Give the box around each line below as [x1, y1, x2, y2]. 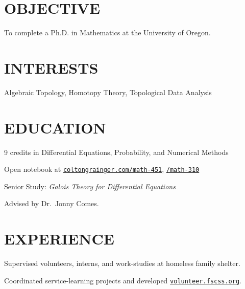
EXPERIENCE [4, 228, 114, 249]
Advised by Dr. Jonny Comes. [4, 198, 99, 209]
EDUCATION [4, 117, 106, 138]
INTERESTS [4, 57, 99, 78]
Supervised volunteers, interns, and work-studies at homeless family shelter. [4, 258, 240, 269]
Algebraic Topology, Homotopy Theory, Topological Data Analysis [4, 86, 212, 97]
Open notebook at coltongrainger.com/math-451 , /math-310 [4, 164, 200, 174]
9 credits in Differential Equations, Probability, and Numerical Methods [4, 146, 229, 157]
